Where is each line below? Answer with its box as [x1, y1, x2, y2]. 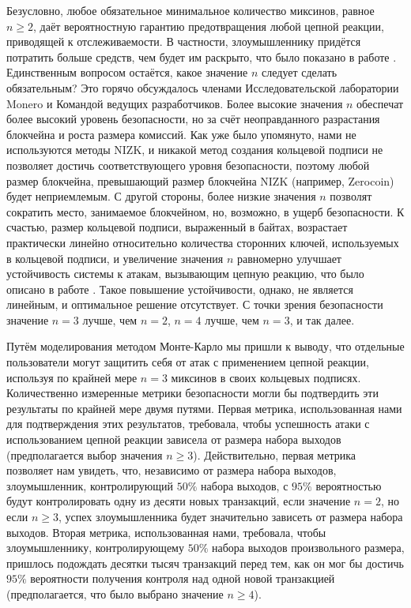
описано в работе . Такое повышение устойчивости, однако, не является [6, 280, 353, 297]
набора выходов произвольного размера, [211, 539, 405, 556]
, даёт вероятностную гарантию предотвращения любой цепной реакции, [33, 17, 384, 34]
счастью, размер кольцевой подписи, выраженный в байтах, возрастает [6, 219, 348, 235]
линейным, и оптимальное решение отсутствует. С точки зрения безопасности [6, 296, 383, 313]
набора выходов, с [201, 477, 288, 494]
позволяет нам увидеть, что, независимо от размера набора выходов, [6, 462, 337, 479]
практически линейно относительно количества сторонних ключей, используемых [6, 234, 399, 250]
